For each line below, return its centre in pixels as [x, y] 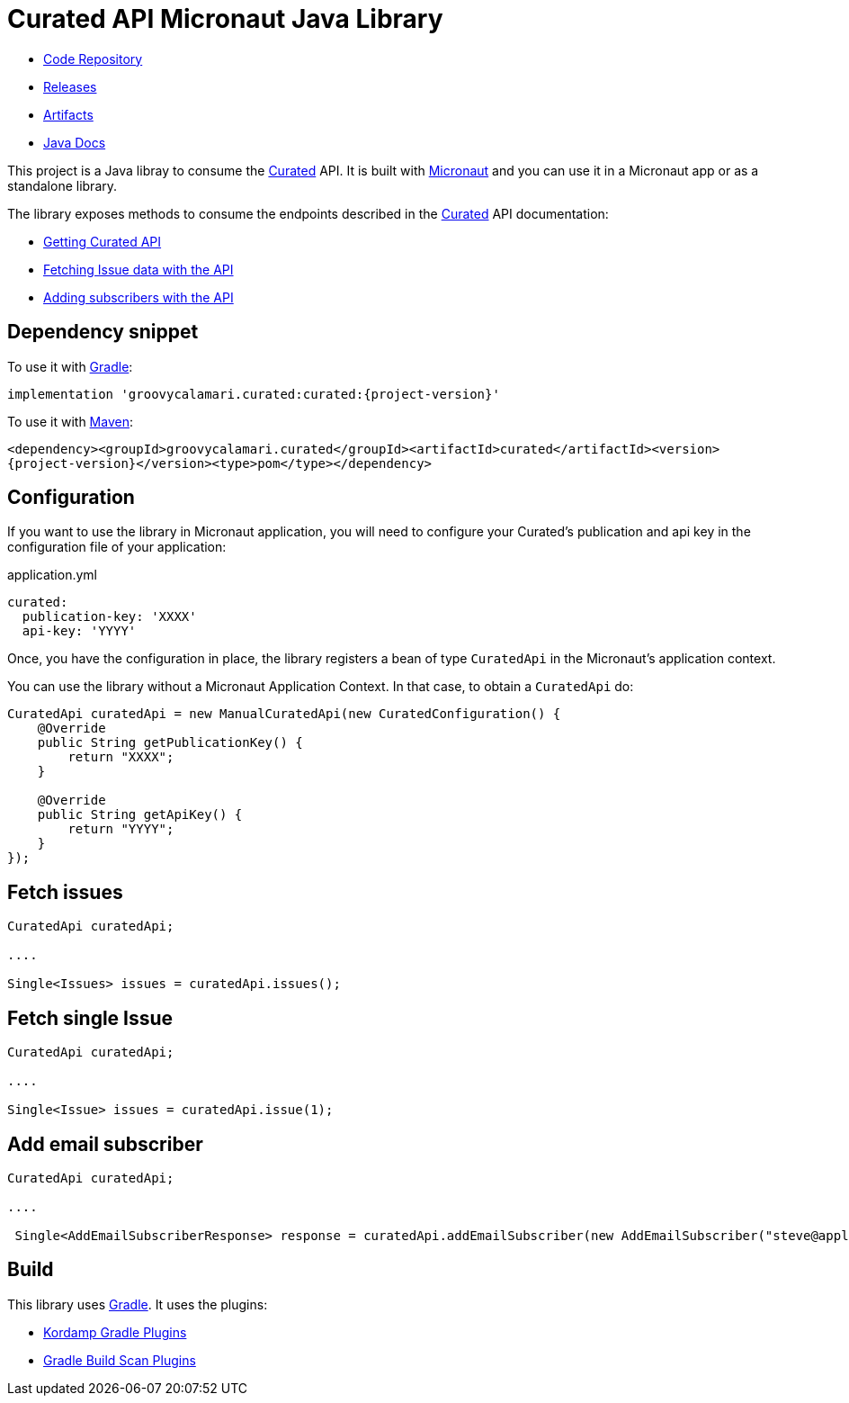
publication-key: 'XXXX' [109, 617]
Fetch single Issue [90, 1018]
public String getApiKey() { [140, 815]
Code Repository [93, 58]
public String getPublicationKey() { [170, 743]
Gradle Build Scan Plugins [120, 1360]
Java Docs [75, 142]
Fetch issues [65, 892]
